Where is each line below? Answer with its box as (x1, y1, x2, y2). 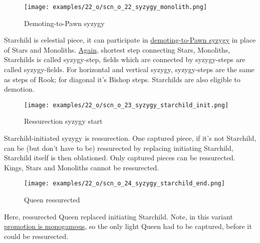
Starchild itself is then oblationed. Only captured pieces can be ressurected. (4, 152, 235, 163)
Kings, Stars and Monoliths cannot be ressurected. (4, 162, 159, 172)
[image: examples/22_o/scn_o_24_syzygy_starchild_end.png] (24, 180, 225, 187)
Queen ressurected (24, 194, 80, 205)
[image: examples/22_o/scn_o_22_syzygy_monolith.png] (24, 4, 207, 11)
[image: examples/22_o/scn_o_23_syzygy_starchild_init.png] (24, 101, 229, 109)
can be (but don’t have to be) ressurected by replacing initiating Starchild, (4, 142, 233, 153)
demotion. (4, 84, 35, 94)
